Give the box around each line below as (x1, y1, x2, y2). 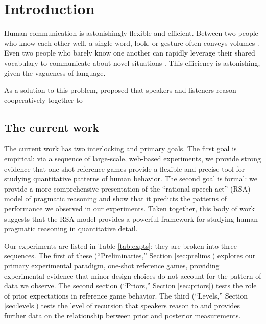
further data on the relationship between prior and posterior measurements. (4, 310, 241, 320)
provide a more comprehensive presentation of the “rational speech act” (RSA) (4, 183, 251, 194)
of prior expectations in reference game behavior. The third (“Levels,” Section (4, 290, 248, 301)
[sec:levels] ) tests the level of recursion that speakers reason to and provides (4, 300, 240, 311)
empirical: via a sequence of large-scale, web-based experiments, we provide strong (4, 153, 261, 164)
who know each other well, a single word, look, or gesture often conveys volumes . (4, 37, 259, 48)
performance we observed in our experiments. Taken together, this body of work (4, 203, 255, 214)
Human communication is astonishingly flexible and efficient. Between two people (4, 28, 258, 38)
